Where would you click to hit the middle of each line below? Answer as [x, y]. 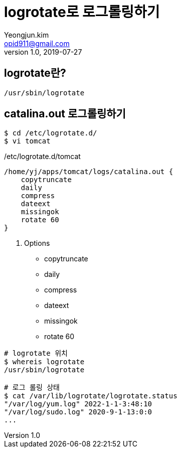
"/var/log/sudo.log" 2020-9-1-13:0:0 [78, 412]
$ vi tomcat [27, 141]
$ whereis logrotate [44, 362]
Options [37, 243]
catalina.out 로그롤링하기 [65, 114]
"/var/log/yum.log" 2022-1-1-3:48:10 [78, 404]
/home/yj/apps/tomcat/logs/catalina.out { [89, 172]
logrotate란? [35, 73]
